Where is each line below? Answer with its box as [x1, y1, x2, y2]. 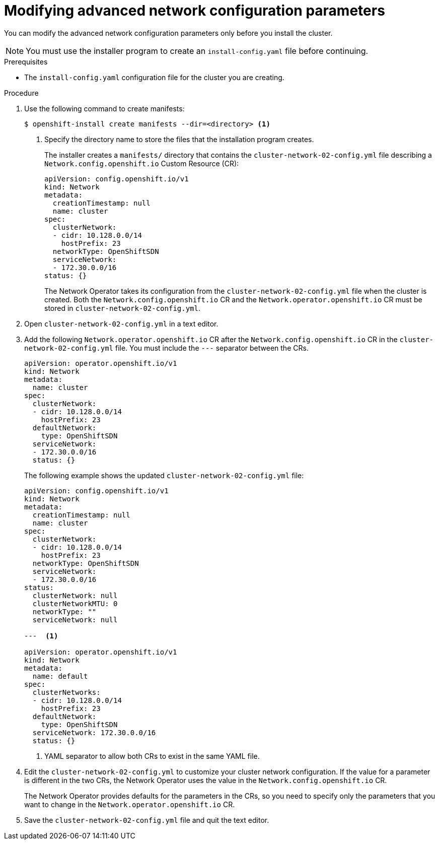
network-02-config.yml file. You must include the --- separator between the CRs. [24, 343, 309, 352]
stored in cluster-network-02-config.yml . [44, 303, 201, 312]
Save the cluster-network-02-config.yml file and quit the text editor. [24, 815, 269, 824]
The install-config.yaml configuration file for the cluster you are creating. [24, 73, 284, 82]
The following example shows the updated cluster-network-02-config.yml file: [24, 471, 304, 480]
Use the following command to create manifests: [24, 104, 185, 113]
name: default [32, 672, 88, 680]
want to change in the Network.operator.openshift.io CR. [24, 800, 235, 809]
